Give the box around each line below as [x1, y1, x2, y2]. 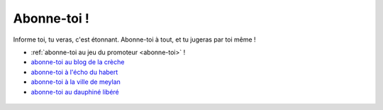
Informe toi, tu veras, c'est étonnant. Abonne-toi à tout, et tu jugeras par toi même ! [13, 35, 256, 44]
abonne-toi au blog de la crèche [30, 58, 125, 66]
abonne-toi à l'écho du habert [30, 68, 118, 76]
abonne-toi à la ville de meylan [30, 78, 121, 86]
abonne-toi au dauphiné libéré [30, 87, 120, 96]
